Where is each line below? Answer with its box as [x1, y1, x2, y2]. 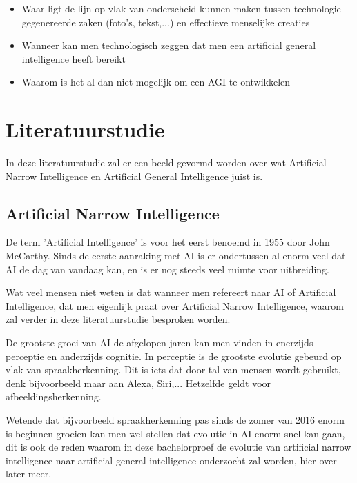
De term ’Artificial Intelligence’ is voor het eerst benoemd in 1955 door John [6, 235, 330, 249]
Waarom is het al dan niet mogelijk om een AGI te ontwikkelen [21, 75, 291, 89]
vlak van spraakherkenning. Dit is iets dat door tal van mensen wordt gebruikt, [6, 362, 341, 377]
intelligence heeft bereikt [21, 51, 126, 66]
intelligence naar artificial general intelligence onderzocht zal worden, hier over [6, 453, 337, 467]
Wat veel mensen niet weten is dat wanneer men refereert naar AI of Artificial [6, 285, 336, 299]
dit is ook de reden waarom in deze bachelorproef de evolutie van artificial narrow [6, 440, 351, 454]
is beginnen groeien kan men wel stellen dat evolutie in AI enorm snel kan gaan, [6, 426, 345, 440]
